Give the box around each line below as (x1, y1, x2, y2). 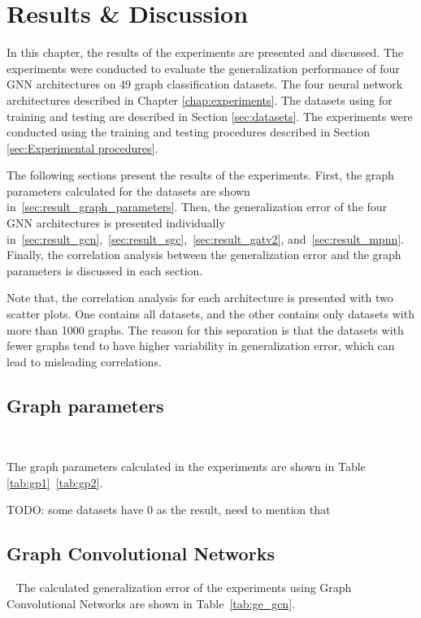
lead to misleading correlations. (7, 352, 162, 370)
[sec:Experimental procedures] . (7, 139, 158, 156)
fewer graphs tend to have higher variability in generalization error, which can (7, 337, 395, 354)
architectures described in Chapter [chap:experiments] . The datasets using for (7, 91, 393, 108)
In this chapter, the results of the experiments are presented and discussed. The (7, 44, 404, 61)
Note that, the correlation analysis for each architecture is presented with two (7, 289, 393, 306)
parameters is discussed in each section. (7, 261, 203, 279)
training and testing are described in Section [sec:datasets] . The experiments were (7, 107, 413, 124)
